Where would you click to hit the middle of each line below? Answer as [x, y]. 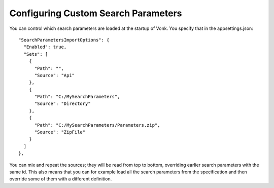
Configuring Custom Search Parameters [96, 13]
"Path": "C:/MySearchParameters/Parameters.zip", [97, 125]
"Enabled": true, [45, 47]
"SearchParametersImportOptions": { [64, 40]
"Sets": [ [36, 54]
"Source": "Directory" [62, 104]
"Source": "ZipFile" [60, 132]
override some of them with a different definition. [61, 179]
